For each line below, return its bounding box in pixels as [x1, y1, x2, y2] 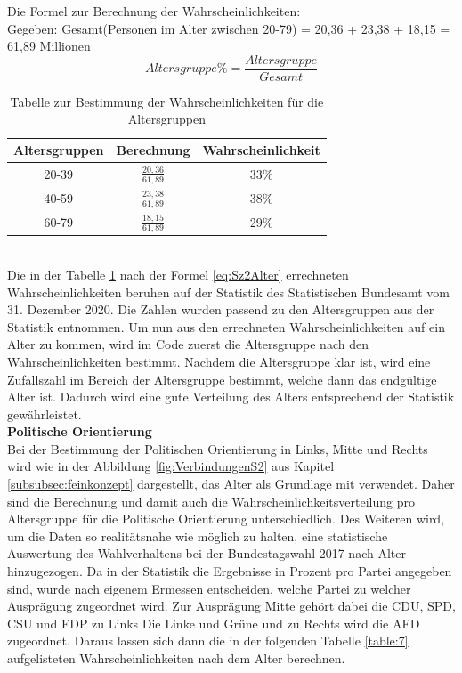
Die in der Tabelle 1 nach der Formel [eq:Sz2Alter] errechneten [7, 264, 349, 283]
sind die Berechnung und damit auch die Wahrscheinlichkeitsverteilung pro [7, 491, 415, 510]
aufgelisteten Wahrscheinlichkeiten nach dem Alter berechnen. [7, 649, 345, 668]
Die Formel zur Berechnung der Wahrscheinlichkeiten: [7, 2, 301, 20]
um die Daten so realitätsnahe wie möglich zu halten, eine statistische [7, 526, 388, 545]
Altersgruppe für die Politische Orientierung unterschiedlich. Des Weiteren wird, [7, 509, 445, 528]
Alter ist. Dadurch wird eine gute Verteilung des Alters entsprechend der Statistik [7, 387, 455, 406]
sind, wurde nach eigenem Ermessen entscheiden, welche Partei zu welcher [7, 579, 411, 597]
